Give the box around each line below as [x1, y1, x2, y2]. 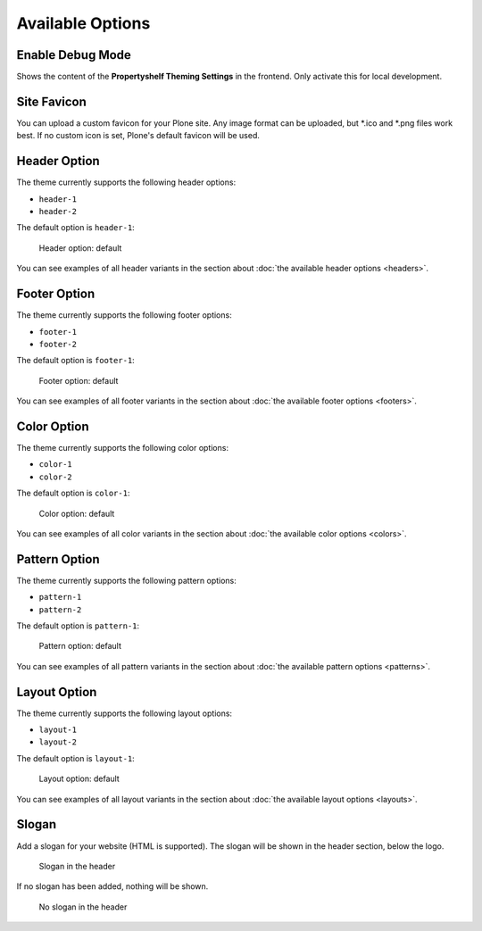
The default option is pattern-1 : [16, 620, 140, 631]
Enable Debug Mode [16, 47, 131, 62]
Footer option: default [38, 375, 119, 386]
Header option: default [38, 242, 122, 254]
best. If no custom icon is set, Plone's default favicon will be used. [16, 130, 261, 141]
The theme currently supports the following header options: [16, 177, 237, 187]
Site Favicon [16, 94, 87, 109]
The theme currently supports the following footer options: [16, 310, 232, 320]
